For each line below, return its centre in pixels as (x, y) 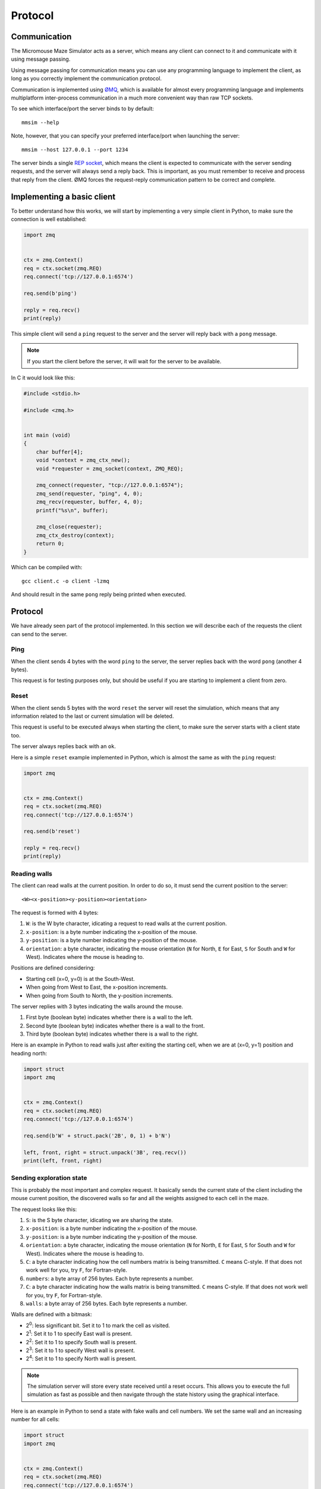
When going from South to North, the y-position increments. (100, 995)
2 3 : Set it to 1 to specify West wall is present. (81, 1350)
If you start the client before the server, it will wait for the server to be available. (124, 361)
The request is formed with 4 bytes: (55, 912)
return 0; (50, 544)
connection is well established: (49, 219)
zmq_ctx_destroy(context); (75, 535)
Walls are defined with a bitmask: (51, 1314)
